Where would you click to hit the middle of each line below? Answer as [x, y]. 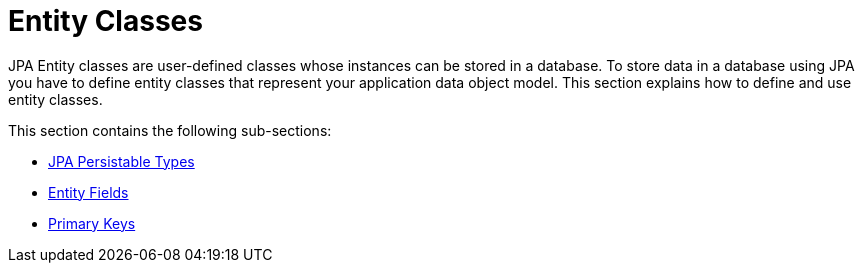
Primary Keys [92, 223]
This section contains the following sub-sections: [170, 130]
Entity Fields [88, 192]
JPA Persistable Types [121, 161]
